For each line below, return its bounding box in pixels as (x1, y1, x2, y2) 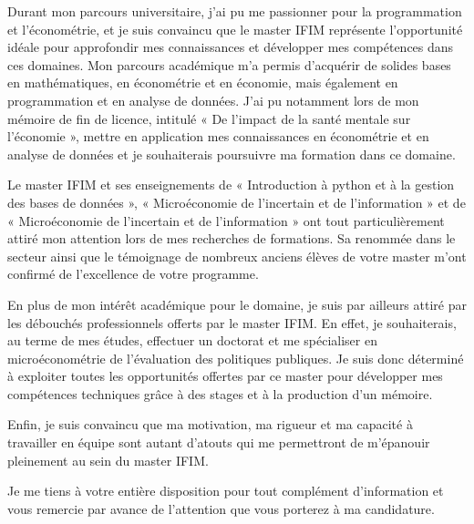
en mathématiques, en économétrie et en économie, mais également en (7, 73, 398, 92)
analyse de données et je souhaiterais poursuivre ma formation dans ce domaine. (7, 144, 456, 163)
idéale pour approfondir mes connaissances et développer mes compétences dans (7, 37, 454, 57)
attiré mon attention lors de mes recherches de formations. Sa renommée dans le (7, 229, 456, 248)
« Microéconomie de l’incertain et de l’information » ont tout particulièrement (7, 211, 445, 230)
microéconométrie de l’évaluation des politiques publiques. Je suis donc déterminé (7, 348, 464, 367)
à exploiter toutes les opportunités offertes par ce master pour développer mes (7, 366, 443, 385)
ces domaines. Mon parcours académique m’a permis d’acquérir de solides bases (7, 55, 451, 74)
